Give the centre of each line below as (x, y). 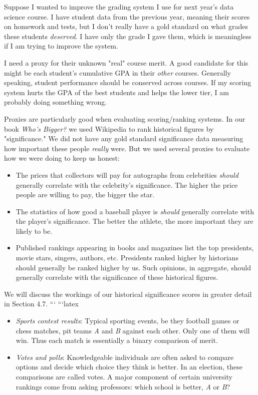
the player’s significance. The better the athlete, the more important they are (135, 221)
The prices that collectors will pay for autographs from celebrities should (127, 174)
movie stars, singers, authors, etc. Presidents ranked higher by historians (127, 258)
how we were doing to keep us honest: (62, 158)
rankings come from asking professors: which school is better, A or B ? (123, 386)
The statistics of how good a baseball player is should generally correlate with (135, 211)
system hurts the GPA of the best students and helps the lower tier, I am (116, 92)
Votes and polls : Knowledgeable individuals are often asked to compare (125, 357)
